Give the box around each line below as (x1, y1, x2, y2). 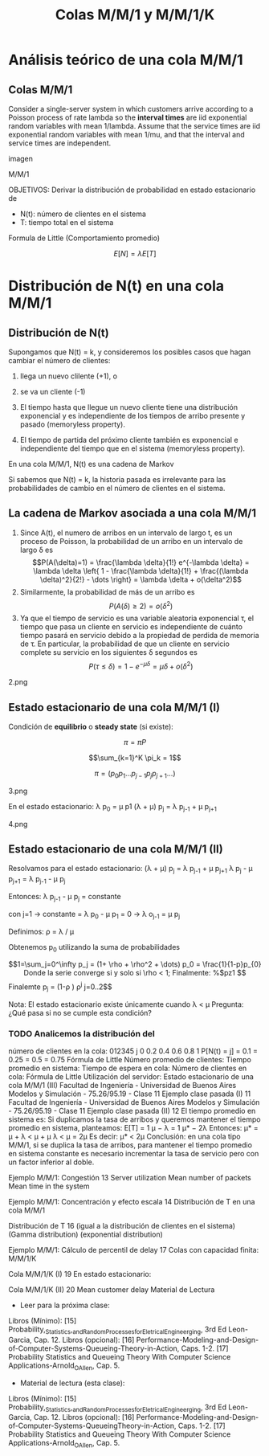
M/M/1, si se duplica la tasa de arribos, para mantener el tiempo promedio (8, 1140, 253, 1150)
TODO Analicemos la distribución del (8, 1028, 155, 1039)
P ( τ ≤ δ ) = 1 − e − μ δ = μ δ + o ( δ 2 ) (88, 661, 194, 672)
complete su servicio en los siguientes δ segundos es (19, 648, 198, 657)
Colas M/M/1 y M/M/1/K (55, 6, 215, 24)
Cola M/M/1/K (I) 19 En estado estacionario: (8, 1270, 152, 1279)
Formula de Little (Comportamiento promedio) (8, 233, 161, 243)
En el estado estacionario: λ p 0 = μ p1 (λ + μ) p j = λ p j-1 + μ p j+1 (8, 801, 217, 813)
